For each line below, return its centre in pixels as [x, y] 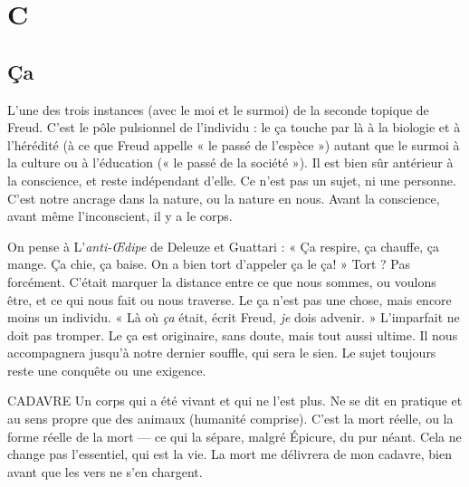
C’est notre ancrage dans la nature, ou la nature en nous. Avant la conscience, [224, 198]
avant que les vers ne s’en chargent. [105, 471]
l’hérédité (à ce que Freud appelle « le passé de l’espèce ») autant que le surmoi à [234, 144]
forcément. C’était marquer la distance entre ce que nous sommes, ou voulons [222, 281]
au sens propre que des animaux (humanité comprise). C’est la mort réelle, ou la [230, 419]
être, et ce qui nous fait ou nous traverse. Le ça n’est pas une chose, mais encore [230, 299]
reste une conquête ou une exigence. [107, 370]
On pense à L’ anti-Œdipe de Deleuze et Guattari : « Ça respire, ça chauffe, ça [223, 246]
